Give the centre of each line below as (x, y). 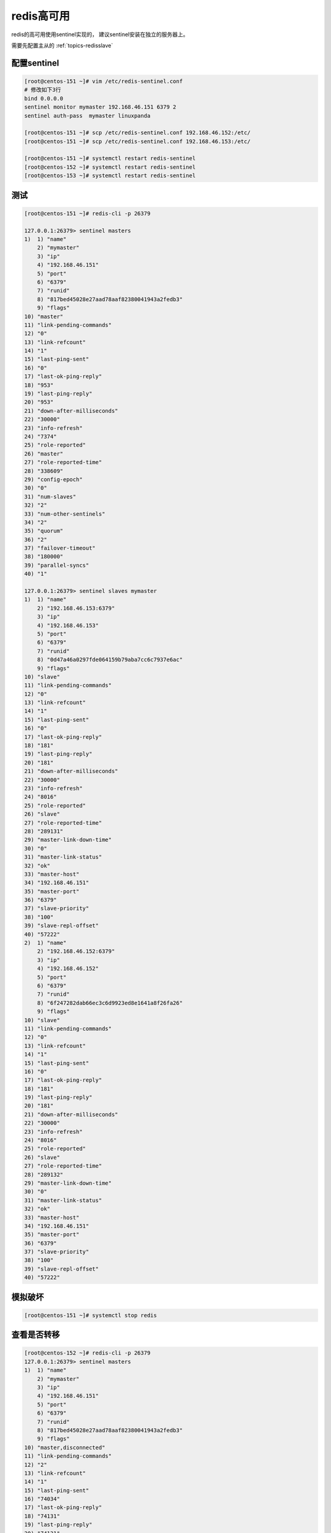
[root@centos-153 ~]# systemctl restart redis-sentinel (110, 176)
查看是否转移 (36, 1335)
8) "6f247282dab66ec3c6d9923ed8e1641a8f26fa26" (110, 1003)
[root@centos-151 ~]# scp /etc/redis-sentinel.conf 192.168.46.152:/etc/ (137, 133)
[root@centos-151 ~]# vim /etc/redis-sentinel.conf (104, 81)
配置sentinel (35, 63)
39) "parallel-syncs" (57, 565)
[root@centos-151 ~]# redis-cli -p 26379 (87, 213)
